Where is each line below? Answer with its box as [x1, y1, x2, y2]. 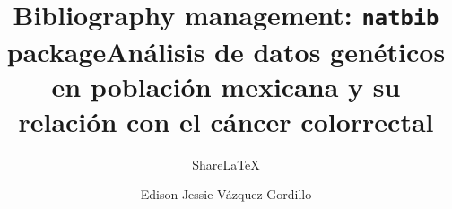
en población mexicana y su [51, 67, 401, 104]
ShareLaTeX [192, 154, 260, 173]
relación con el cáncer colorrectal [18, 102, 434, 139]
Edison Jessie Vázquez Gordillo [140, 185, 312, 204]
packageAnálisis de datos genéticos [6, 32, 446, 69]
